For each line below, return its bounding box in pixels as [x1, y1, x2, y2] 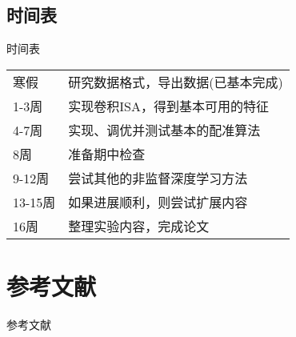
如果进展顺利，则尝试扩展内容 [68, 192, 248, 211]
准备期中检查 [68, 144, 146, 163]
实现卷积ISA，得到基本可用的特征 [68, 96, 270, 115]
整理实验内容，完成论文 [68, 216, 210, 235]
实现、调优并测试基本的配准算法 [68, 120, 261, 139]
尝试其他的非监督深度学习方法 [68, 168, 248, 187]
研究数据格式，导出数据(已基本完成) [68, 72, 283, 91]
